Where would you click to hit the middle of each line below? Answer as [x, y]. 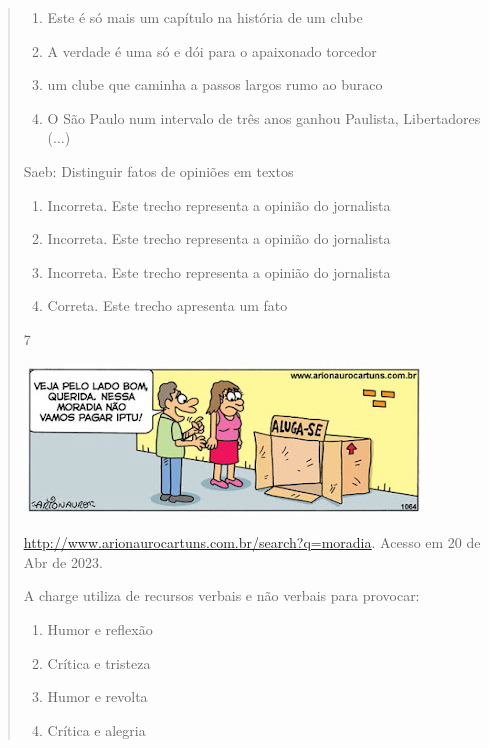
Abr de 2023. [63, 561]
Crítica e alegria [96, 729]
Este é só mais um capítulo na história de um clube [205, 17]
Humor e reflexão [100, 628]
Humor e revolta [97, 696]
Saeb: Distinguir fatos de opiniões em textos [158, 170]
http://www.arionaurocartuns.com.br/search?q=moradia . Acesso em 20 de [252, 542]
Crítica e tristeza [99, 662]
